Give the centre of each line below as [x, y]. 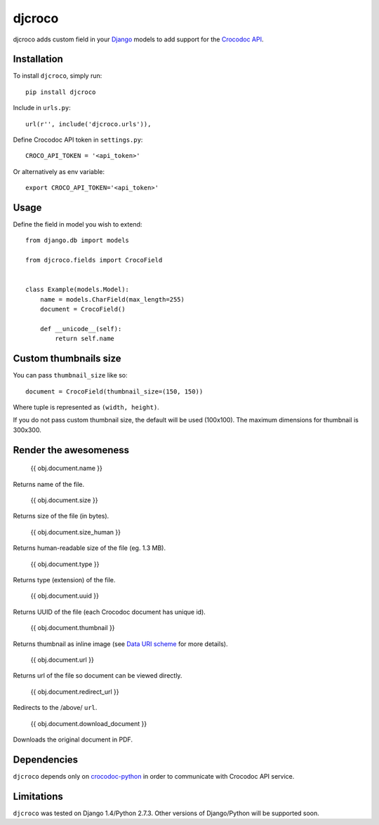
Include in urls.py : [42, 108]
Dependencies [46, 759]
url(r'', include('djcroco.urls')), [88, 124]
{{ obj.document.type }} [65, 564]
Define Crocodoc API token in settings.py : [78, 140]
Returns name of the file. [49, 484]
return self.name [85, 339]
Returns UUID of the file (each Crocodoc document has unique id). [109, 612]
